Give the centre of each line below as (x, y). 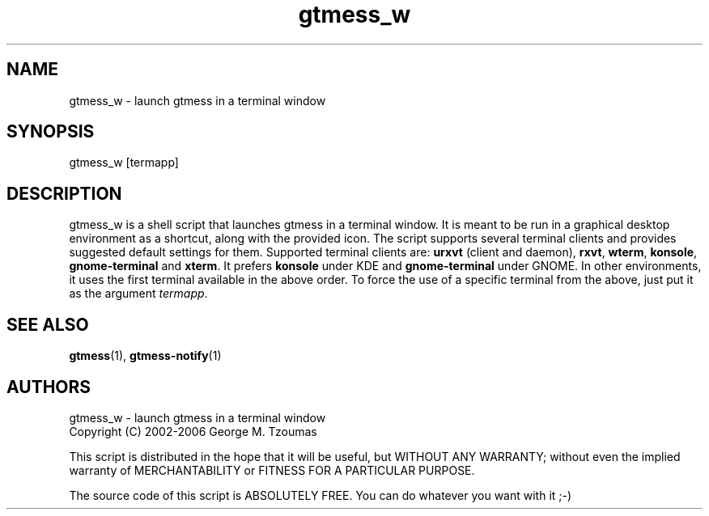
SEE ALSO (48, 324)
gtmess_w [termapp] (124, 163)
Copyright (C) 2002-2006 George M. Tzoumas (193, 431)
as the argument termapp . (138, 294)
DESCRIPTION (64, 193)
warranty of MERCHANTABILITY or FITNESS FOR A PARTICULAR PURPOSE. (272, 470)
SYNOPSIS (51, 132)
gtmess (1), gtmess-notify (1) (145, 356)
